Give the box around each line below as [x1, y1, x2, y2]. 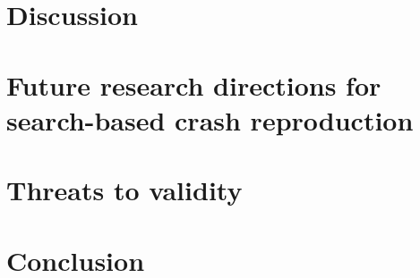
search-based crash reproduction [6, 101, 414, 138]
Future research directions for [6, 66, 381, 103]
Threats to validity [6, 172, 243, 208]
